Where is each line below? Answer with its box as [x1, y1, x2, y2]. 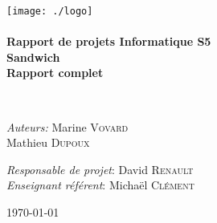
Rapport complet [6, 64, 104, 81]
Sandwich [6, 48, 60, 65]
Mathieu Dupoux [6, 134, 90, 151]
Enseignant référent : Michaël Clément [6, 176, 194, 193]
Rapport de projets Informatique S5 [6, 33, 211, 50]
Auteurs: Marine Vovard [6, 118, 129, 135]
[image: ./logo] [6, 6, 93, 17]
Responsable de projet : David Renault [6, 160, 194, 177]
